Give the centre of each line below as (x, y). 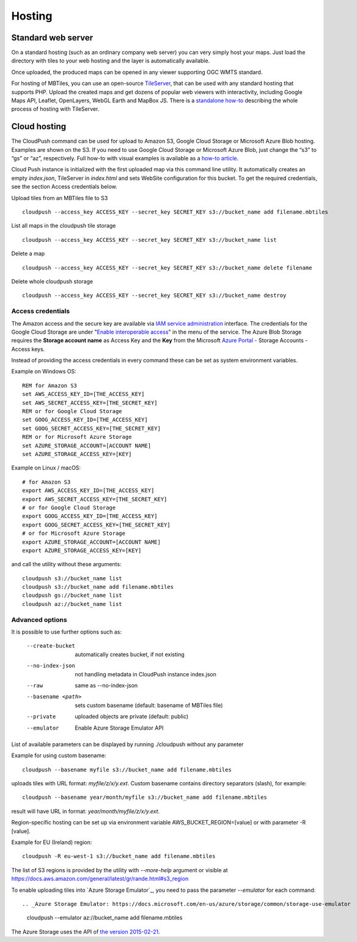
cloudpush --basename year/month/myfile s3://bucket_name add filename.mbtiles (145, 798)
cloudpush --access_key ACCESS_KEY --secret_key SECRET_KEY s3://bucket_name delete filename (167, 267)
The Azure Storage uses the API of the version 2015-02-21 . (86, 932)
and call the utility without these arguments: (66, 564)
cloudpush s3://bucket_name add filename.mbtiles (98, 587)
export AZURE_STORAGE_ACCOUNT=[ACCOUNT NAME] (92, 542)
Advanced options (39, 619)
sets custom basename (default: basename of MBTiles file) (149, 705)
